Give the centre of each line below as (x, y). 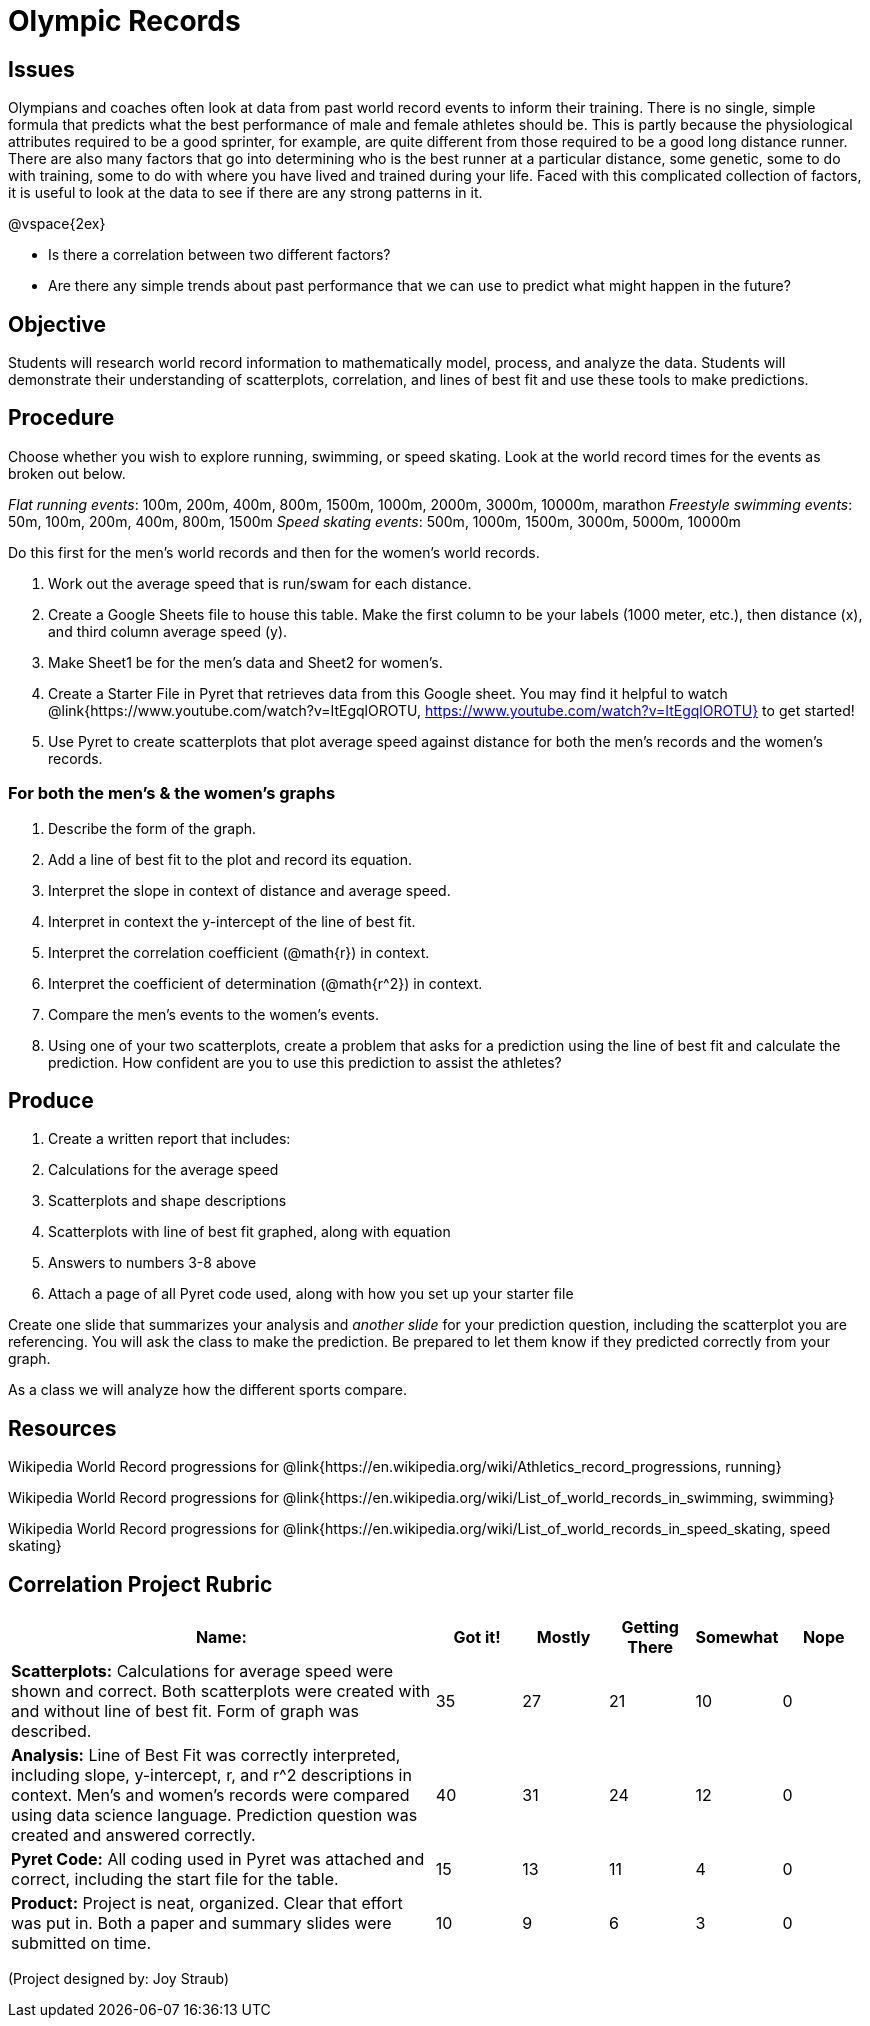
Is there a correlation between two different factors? (219, 255)
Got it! (477, 1637)
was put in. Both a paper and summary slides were (201, 1923)
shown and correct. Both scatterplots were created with (221, 1691)
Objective (57, 324)
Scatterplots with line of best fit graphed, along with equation (249, 1232)
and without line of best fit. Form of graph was (185, 1711)
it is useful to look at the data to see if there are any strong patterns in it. (245, 193)
